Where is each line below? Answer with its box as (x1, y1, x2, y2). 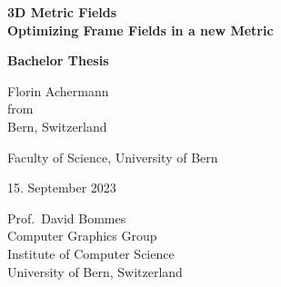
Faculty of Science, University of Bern (7, 147, 218, 166)
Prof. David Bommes (7, 208, 126, 227)
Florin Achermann (7, 81, 109, 100)
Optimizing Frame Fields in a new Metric (7, 20, 274, 39)
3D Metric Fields (7, 3, 117, 21)
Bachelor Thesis (7, 51, 109, 70)
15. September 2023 (7, 178, 116, 197)
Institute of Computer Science (7, 243, 175, 262)
